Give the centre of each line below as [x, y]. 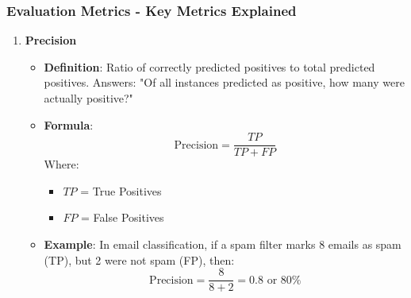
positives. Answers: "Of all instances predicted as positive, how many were [224, 82]
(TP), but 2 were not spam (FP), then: [139, 259]
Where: [61, 164]
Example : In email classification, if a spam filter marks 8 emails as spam [223, 244]
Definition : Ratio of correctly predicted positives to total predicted [209, 66]
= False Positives [123, 217]
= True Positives [121, 190]
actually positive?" [88, 98]
